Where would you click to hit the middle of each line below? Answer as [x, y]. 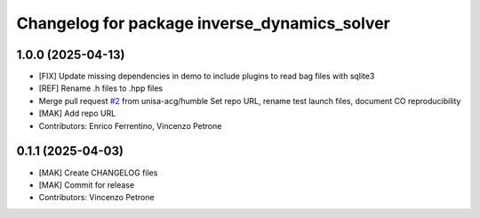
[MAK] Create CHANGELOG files [98, 173]
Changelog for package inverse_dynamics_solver [203, 23]
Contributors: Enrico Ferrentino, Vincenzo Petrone [130, 125]
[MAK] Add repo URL [77, 113]
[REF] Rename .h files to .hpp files [101, 88]
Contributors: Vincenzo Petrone [96, 198]
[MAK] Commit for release [87, 185]
